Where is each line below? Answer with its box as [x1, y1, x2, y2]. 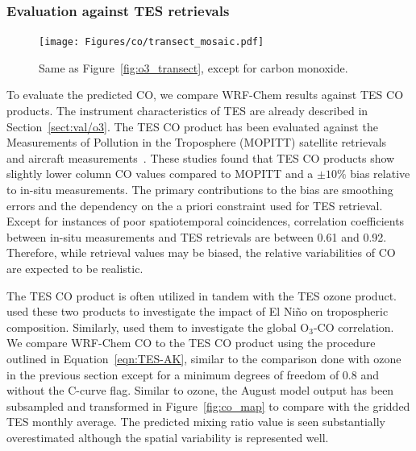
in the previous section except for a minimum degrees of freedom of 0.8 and [6, 366, 379, 383]
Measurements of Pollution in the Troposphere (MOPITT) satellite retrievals [6, 134, 387, 151]
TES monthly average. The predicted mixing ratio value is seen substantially [6, 413, 386, 430]
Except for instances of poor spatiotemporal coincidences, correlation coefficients [6, 213, 405, 230]
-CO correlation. [313, 318, 394, 335]
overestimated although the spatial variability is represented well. [6, 428, 329, 445]
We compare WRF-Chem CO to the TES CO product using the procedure [6, 334, 376, 351]
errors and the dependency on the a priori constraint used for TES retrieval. [6, 197, 383, 213]
